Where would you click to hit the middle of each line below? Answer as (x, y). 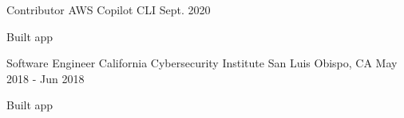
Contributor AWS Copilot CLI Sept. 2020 (109, 10)
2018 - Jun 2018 (46, 78)
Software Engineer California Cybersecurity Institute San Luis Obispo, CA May (202, 63)
